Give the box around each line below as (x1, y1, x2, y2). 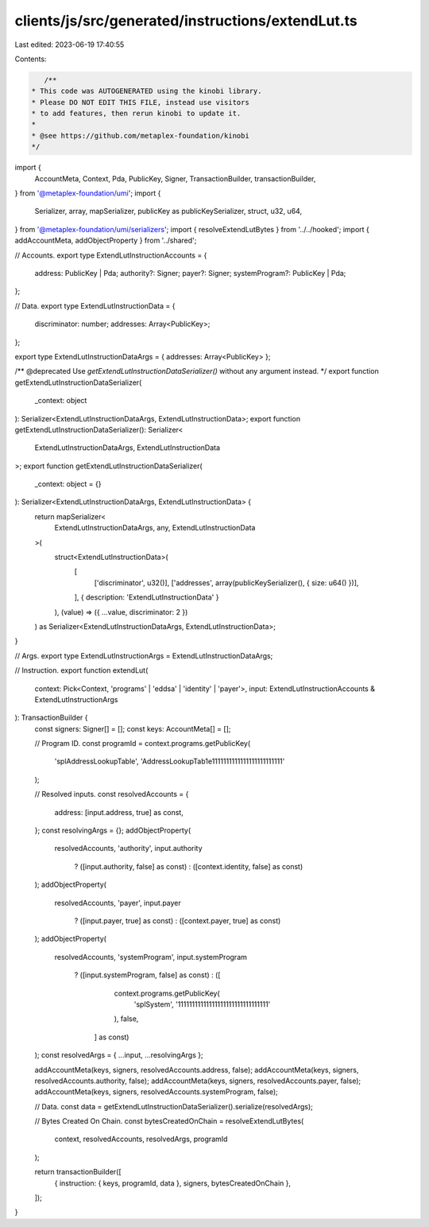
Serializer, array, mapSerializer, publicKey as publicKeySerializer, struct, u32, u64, (34, 207, 302, 216)
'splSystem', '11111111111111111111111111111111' (133, 999, 271, 1009)
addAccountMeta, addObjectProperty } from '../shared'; (14, 235, 197, 246)
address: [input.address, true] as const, (54, 807, 184, 817)
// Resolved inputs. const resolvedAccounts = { (34, 790, 189, 799)
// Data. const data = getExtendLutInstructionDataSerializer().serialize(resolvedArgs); (34, 1101, 314, 1111)
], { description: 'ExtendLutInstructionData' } (74, 592, 219, 602)
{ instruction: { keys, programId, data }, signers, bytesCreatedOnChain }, (54, 1178, 292, 1188)
